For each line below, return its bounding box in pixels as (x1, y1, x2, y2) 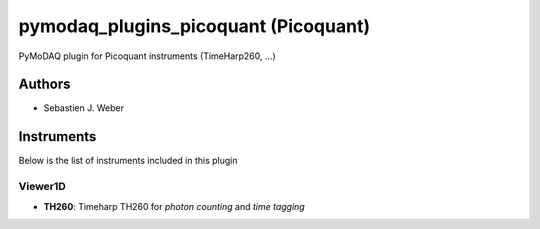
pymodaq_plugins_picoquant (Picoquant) (18, 15, 370, 37)
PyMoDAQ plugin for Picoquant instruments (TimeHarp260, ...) (18, 50, 277, 62)
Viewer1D (18, 180, 67, 194)
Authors (18, 76, 71, 93)
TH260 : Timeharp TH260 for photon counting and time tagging (43, 200, 305, 212)
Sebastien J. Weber (43, 102, 125, 114)
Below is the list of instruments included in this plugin (18, 155, 239, 167)
